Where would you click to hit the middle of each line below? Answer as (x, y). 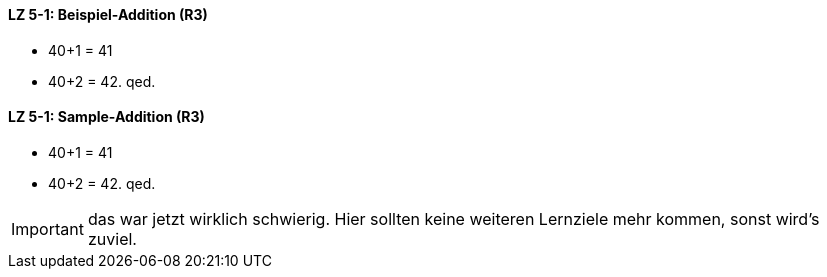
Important (47, 228)
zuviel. (112, 238)
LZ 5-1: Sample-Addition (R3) (106, 117)
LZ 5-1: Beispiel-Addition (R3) (108, 14)
